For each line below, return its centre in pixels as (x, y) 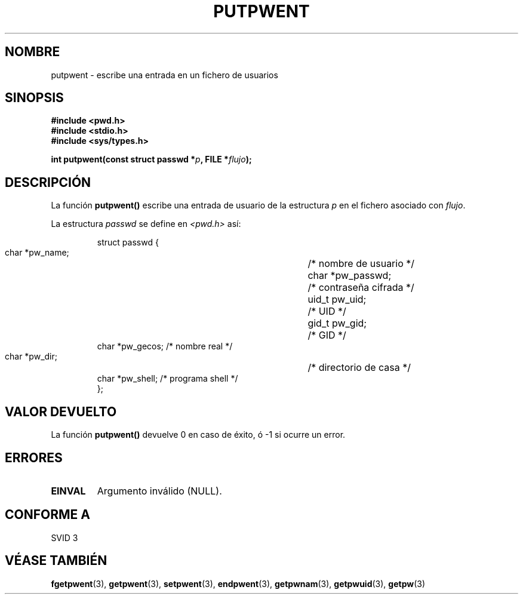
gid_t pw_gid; (337, 323)
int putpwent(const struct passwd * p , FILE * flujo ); (151, 159)
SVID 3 (64, 537)
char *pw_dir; (31, 357)
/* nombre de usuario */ (361, 264)
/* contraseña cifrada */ (361, 288)
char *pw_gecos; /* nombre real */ (165, 346)
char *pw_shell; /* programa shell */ (167, 379)
